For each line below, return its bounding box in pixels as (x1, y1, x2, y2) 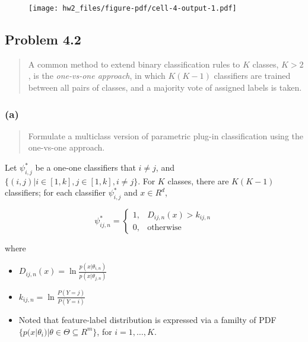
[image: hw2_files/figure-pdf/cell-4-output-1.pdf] (28, 4, 237, 12)
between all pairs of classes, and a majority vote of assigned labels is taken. (28, 81, 302, 94)
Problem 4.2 (5, 30, 81, 49)
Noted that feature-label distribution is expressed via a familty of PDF (18, 314, 277, 326)
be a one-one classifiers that (35, 161, 136, 174)
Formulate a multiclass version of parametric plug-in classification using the (28, 129, 303, 142)
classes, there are (167, 174, 229, 187)
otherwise (147, 223, 182, 232)
